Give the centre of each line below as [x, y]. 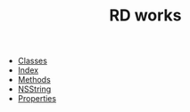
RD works [145, 16]
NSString [34, 89]
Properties [37, 99]
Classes [32, 61]
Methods [34, 80]
